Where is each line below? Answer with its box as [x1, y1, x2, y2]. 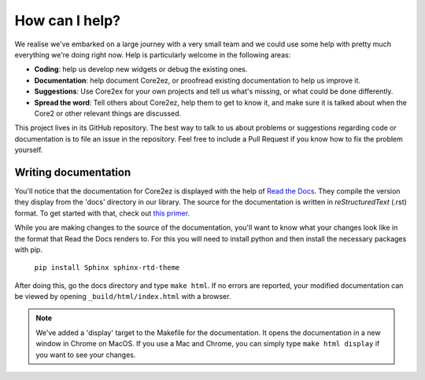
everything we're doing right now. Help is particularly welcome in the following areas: [14, 50, 291, 59]
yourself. [14, 146, 43, 155]
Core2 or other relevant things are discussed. [34, 109, 182, 118]
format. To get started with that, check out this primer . [14, 208, 190, 218]
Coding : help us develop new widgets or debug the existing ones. [34, 65, 248, 74]
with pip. [14, 245, 43, 254]
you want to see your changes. [35, 350, 136, 360]
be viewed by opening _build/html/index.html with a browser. [14, 292, 231, 301]
